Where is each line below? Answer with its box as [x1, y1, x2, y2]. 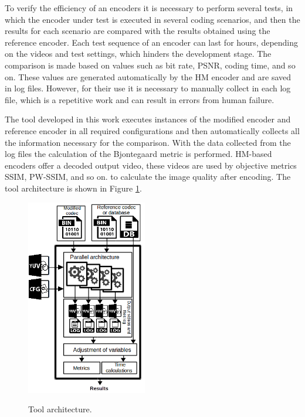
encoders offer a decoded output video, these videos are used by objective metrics [5, 159, 297, 171]
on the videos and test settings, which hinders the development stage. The [5, 47, 272, 60]
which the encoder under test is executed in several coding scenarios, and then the [5, 13, 300, 25]
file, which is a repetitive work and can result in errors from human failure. [5, 93, 274, 105]
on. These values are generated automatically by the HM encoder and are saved [5, 70, 292, 83]
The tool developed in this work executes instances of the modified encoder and [5, 113, 291, 125]
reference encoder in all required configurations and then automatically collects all [5, 124, 300, 136]
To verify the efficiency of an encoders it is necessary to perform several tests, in [5, 2, 293, 13]
